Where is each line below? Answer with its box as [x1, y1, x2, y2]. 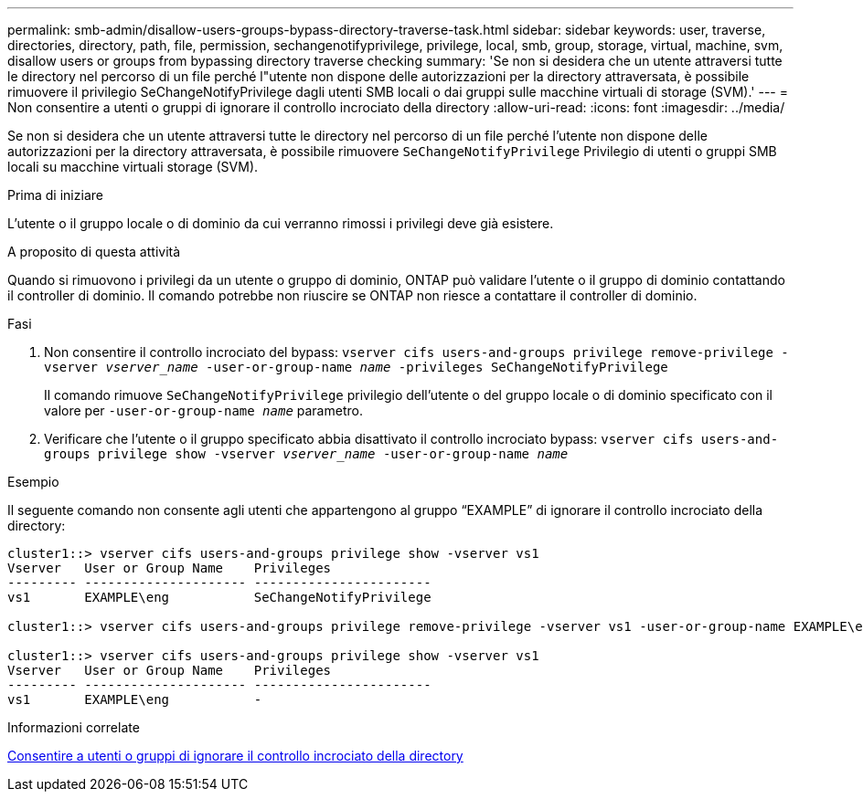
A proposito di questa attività [7, 244, 181, 259]
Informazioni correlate [7, 720, 140, 735]
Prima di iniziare [7, 187, 103, 203]
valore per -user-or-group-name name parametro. [44, 403, 363, 418]
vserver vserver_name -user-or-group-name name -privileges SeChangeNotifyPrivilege [44, 360, 668, 374]
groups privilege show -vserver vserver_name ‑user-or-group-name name [44, 447, 569, 461]
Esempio [7, 474, 59, 489]
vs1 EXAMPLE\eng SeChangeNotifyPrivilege [7, 590, 431, 605]
